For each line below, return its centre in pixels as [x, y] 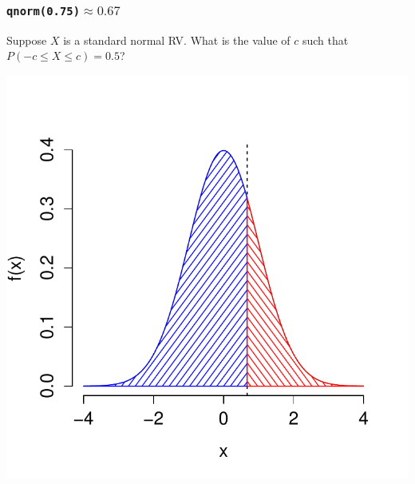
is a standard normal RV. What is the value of [177, 40]
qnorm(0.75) [43, 11]
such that [325, 40]
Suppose [27, 40]
